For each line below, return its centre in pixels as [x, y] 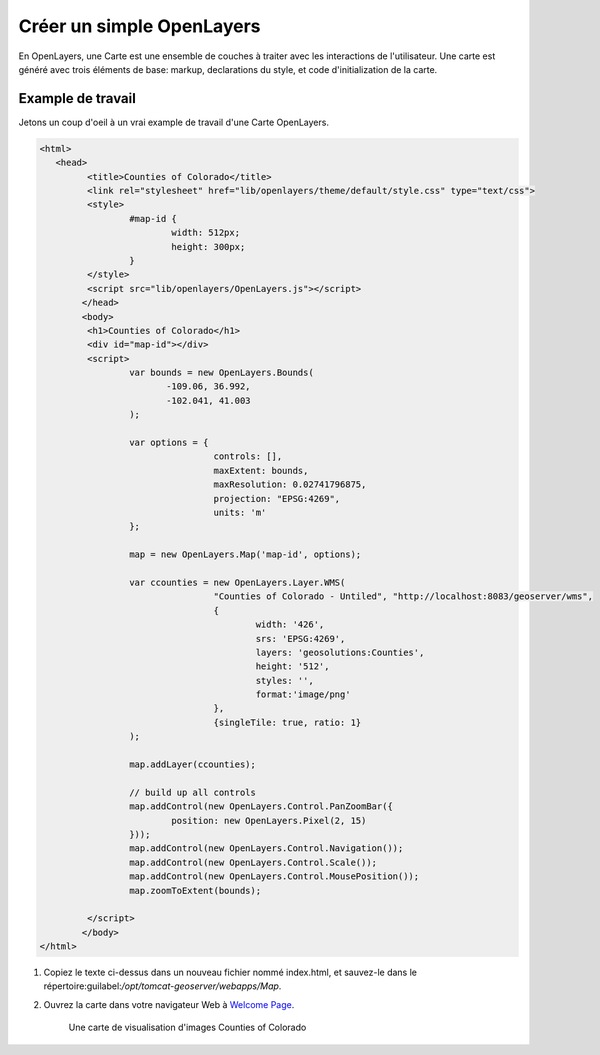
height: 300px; [208, 246]
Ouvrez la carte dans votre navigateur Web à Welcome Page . [169, 1004]
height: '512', [292, 666]
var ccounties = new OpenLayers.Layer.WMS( [237, 582]
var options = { [168, 443]
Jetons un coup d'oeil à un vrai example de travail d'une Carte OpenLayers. [174, 122]
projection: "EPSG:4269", [277, 498]
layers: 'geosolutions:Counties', [340, 652]
